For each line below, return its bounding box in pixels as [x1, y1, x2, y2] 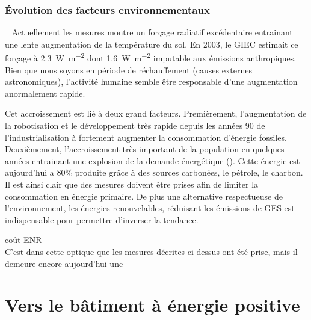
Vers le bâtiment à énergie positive [5, 292, 300, 317]
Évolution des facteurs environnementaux [5, 2, 210, 17]
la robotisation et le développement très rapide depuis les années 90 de [5, 119, 265, 132]
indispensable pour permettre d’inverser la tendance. [5, 213, 199, 226]
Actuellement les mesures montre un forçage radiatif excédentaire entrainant [11, 26, 293, 38]
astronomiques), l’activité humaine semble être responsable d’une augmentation [5, 75, 298, 88]
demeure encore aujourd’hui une [5, 257, 123, 269]
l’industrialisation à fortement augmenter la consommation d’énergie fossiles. [5, 131, 287, 143]
